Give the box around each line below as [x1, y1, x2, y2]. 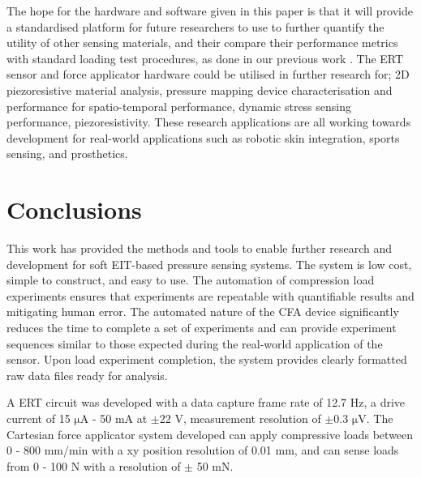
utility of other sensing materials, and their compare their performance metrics [6, 34, 398, 51]
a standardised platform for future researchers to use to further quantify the [6, 18, 384, 35]
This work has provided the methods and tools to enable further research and [6, 240, 393, 257]
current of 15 [6, 410, 71, 426]
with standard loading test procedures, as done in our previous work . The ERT [6, 49, 404, 66]
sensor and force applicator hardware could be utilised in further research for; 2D [6, 66, 410, 83]
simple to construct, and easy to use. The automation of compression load [6, 271, 375, 288]
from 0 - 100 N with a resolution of [6, 457, 181, 474]
